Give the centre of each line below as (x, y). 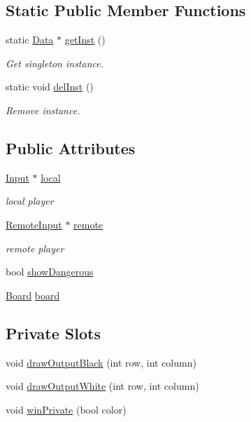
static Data (30, 40)
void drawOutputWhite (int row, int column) (102, 386)
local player (30, 201)
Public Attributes (71, 148)
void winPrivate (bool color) (66, 409)
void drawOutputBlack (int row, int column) (101, 362)
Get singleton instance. (55, 63)
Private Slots (53, 333)
